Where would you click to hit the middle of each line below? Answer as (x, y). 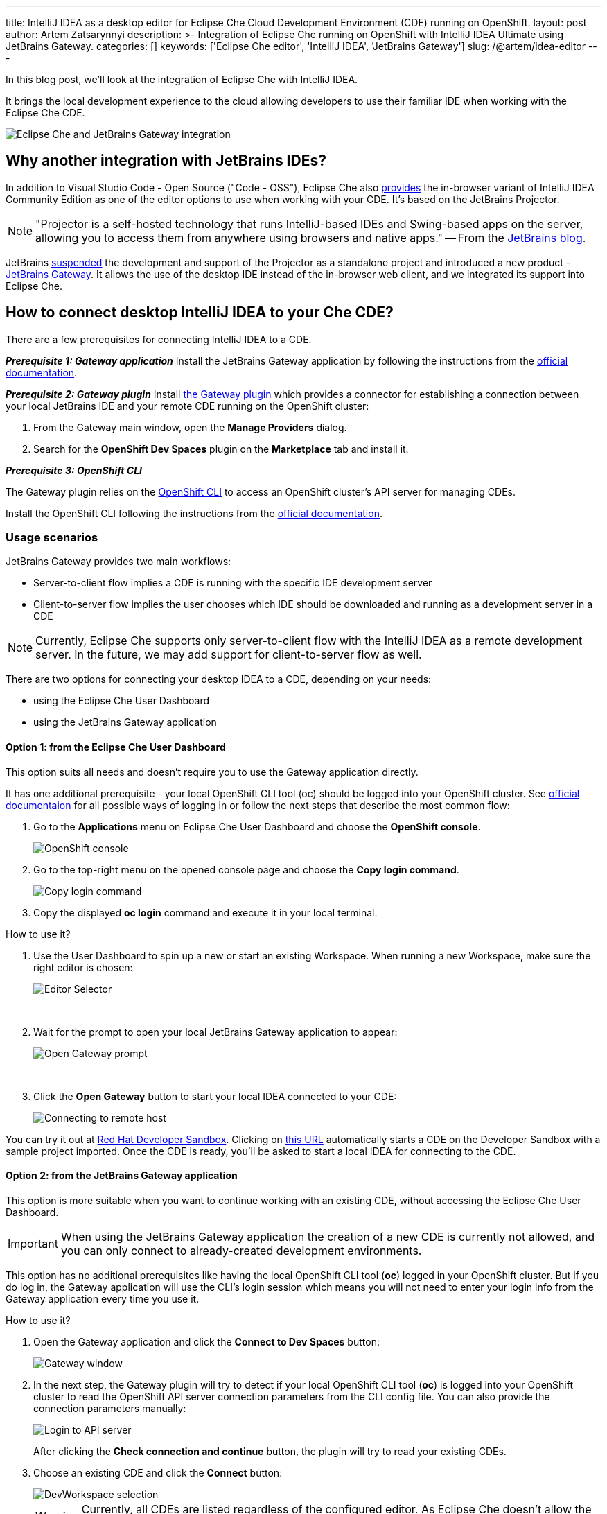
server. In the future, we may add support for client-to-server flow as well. (229, 655)
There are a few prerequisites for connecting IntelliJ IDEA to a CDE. (159, 339)
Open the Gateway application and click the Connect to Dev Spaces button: (206, 1341)
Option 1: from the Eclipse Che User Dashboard (116, 747)
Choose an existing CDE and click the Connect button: (158, 1472)
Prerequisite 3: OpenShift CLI (74, 470)
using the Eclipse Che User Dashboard (122, 701)
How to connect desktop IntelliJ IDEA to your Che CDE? (200, 313)
